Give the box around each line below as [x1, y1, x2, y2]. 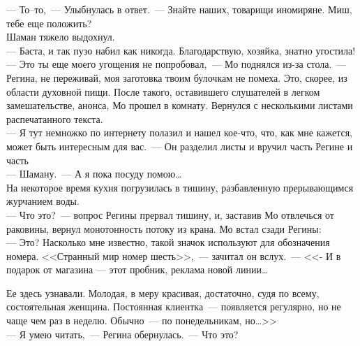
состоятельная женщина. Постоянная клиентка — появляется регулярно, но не [6, 299, 341, 314]
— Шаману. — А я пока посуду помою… [6, 166, 182, 181]
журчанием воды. [6, 194, 80, 208]
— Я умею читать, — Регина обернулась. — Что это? [6, 326, 239, 341]
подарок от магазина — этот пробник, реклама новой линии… [6, 262, 269, 277]
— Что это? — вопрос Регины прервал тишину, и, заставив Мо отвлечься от [6, 207, 334, 222]
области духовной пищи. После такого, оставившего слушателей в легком [6, 84, 320, 99]
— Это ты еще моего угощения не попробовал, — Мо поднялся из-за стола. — [6, 57, 347, 71]
